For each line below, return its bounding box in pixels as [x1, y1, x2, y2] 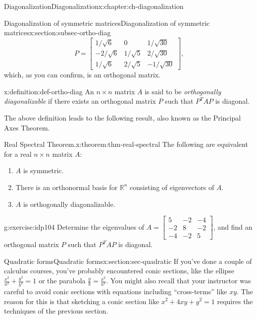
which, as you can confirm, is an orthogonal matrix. [4, 69, 161, 80]
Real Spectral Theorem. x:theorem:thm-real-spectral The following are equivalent [4, 139, 248, 149]
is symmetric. [23, 165, 64, 176]
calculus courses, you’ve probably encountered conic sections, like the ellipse [4, 265, 234, 276]
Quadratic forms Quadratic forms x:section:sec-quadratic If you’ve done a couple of [4, 255, 252, 266]
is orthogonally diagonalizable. [23, 198, 115, 209]
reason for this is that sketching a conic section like [4, 296, 159, 306]
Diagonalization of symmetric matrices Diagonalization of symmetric [4, 17, 210, 28]
